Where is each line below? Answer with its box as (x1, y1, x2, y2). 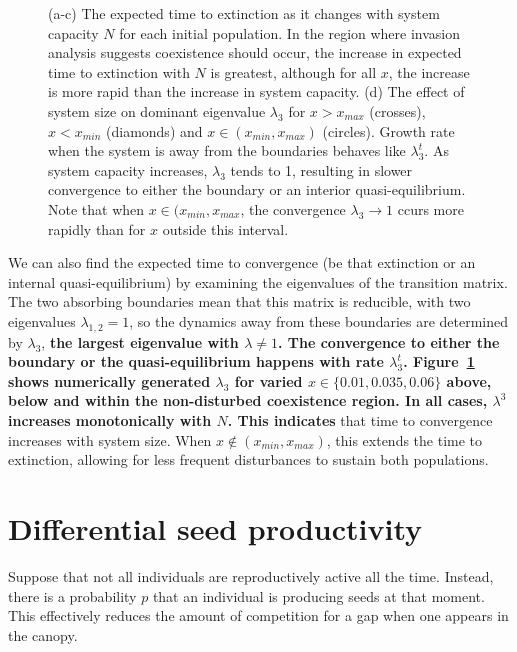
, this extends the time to (326, 429, 483, 450)
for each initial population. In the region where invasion (119, 22, 461, 43)
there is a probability (8, 585, 137, 606)
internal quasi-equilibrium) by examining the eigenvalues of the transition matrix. (8, 271, 508, 292)
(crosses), (369, 100, 426, 121)
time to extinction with (48, 61, 190, 82)
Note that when (48, 198, 145, 219)
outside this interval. (162, 218, 289, 239)
